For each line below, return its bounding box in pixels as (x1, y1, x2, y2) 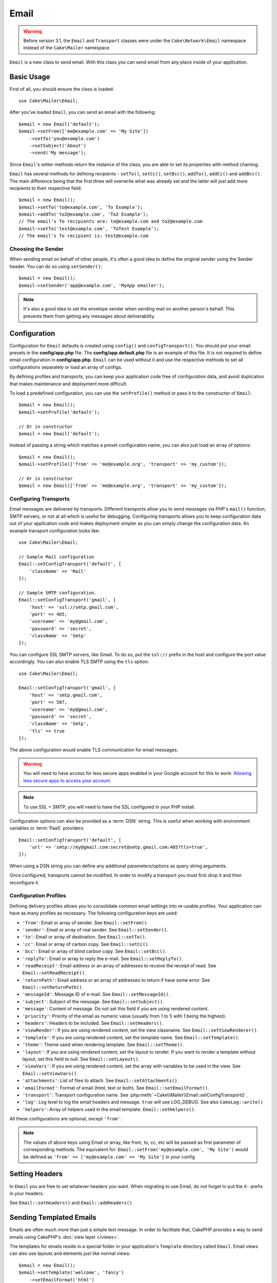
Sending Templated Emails (9, 1213, 97, 1222)
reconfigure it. (9, 879, 39, 885)
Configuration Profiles (9, 892, 66, 899)
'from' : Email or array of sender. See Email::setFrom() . (22, 919, 149, 926)
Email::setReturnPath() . (22, 984, 84, 990)
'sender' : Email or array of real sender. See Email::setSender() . (22, 926, 169, 932)
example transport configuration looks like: (9, 528, 100, 534)
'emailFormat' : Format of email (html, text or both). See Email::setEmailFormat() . (22, 1084, 210, 1091)
